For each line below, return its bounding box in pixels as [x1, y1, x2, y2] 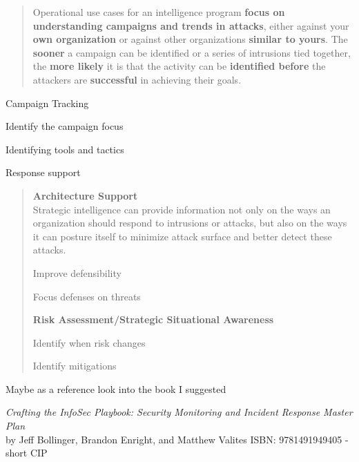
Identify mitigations [32, 358, 117, 373]
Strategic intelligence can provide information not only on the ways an [32, 202, 331, 216]
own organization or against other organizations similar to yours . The [32, 32, 348, 46]
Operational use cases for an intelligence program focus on [32, 5, 285, 19]
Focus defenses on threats [32, 289, 141, 303]
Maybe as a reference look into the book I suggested [6, 381, 226, 396]
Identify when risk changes [32, 335, 146, 349]
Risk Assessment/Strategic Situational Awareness [32, 312, 274, 327]
